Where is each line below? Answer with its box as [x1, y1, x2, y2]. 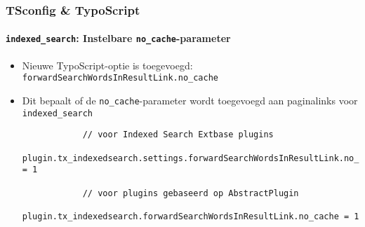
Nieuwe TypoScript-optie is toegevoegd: [22, 57, 193, 72]
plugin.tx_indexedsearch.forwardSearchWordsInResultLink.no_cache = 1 [22, 211, 359, 221]
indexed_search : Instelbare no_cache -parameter [6, 31, 231, 46]
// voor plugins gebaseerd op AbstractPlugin [82, 188, 299, 198]
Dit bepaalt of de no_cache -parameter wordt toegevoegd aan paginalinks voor [22, 92, 358, 107]
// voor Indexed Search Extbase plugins [82, 130, 274, 140]
